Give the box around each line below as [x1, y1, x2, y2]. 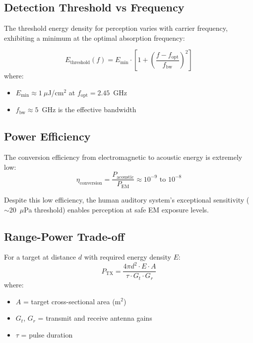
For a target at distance [4, 252, 76, 262]
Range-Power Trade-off [4, 228, 125, 244]
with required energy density [84, 252, 171, 262]
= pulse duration [21, 329, 73, 340]
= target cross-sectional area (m [23, 296, 121, 306]
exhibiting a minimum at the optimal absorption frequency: [4, 32, 185, 43]
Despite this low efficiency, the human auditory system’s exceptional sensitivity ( [4, 194, 250, 205]
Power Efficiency [4, 129, 91, 144]
